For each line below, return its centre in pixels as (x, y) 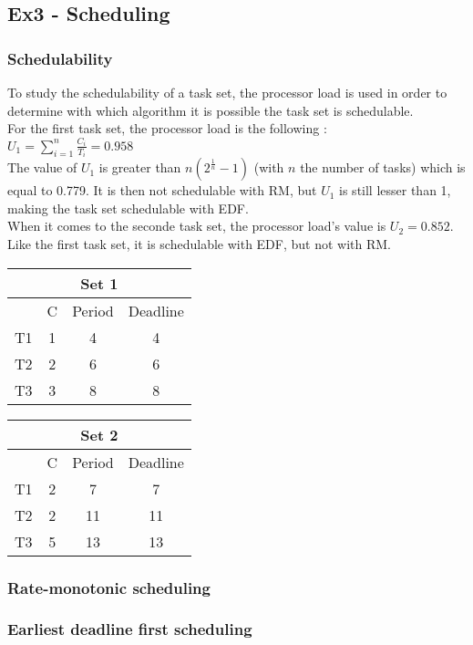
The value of (42, 167)
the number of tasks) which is (383, 167)
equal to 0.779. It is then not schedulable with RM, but (162, 190)
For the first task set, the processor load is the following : (167, 128)
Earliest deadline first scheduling (130, 629)
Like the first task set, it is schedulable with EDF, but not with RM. (200, 243)
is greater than (140, 167)
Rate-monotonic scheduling (109, 587)
